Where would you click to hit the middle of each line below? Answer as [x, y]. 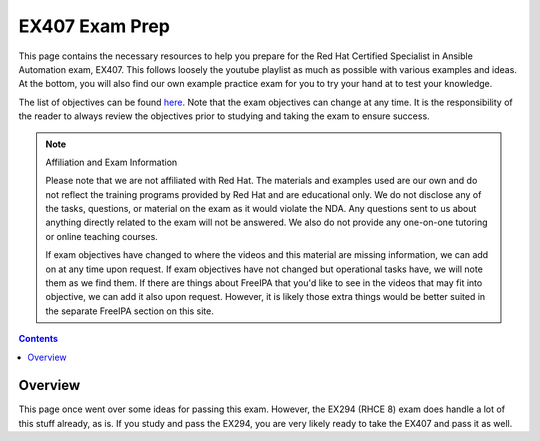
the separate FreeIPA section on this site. [129, 311]
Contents [38, 339]
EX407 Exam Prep [94, 26]
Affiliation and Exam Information [111, 162]
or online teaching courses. [102, 236]
